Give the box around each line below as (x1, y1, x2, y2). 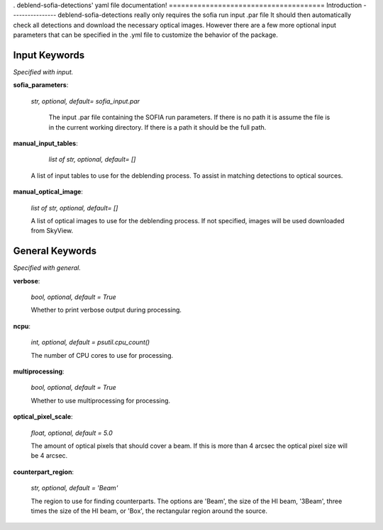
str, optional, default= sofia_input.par (30, 96, 140, 106)
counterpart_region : (13, 468, 74, 476)
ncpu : (13, 322, 31, 330)
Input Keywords (13, 49, 85, 61)
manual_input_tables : (13, 139, 78, 148)
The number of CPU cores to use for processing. (30, 351, 174, 359)
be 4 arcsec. (30, 451, 68, 460)
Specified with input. (13, 68, 74, 77)
